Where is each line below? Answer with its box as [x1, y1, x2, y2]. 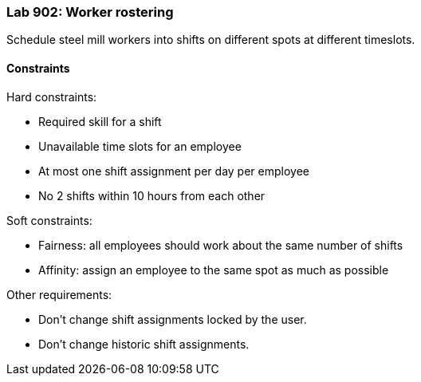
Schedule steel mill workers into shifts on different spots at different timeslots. [6, 33, 415, 47]
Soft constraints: [6, 213, 92, 227]
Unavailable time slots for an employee [38, 139, 242, 153]
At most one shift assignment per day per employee [38, 163, 309, 178]
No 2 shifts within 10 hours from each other [38, 188, 266, 203]
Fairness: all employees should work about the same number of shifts [38, 238, 403, 252]
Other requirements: [6, 287, 112, 301]
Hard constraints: [6, 89, 97, 104]
